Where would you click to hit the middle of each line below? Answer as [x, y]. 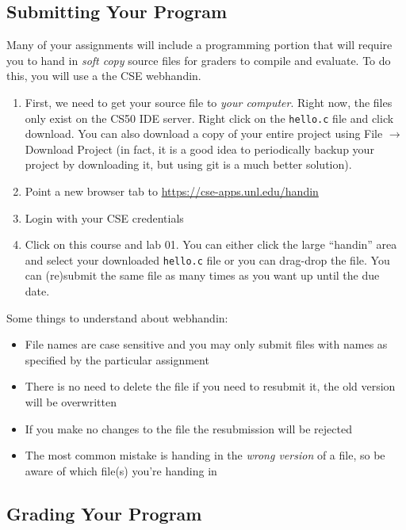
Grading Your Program [104, 513]
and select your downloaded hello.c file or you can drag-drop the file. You [207, 259]
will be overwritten [71, 402]
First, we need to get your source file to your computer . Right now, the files [209, 102]
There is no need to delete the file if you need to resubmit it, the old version [210, 386]
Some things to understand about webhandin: [117, 317]
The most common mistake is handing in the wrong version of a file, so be [205, 455]
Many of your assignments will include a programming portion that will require [199, 45]
